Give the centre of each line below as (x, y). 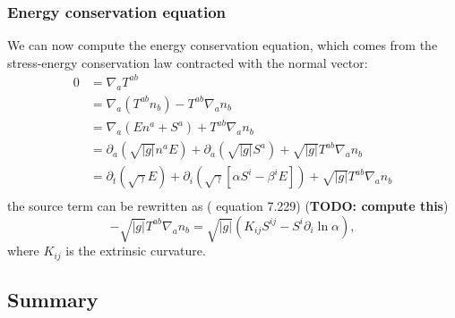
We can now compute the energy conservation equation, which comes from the (223, 45)
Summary (53, 300)
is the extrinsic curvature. (136, 251)
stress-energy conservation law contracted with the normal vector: (188, 62)
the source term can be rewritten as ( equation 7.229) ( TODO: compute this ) (228, 206)
